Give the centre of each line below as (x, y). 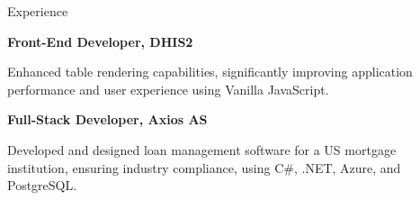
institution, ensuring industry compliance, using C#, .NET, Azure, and (204, 167)
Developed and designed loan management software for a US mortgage (202, 149)
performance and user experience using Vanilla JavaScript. (168, 89)
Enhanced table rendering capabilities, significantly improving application (210, 72)
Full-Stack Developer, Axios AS (107, 119)
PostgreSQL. (42, 185)
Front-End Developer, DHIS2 (100, 41)
